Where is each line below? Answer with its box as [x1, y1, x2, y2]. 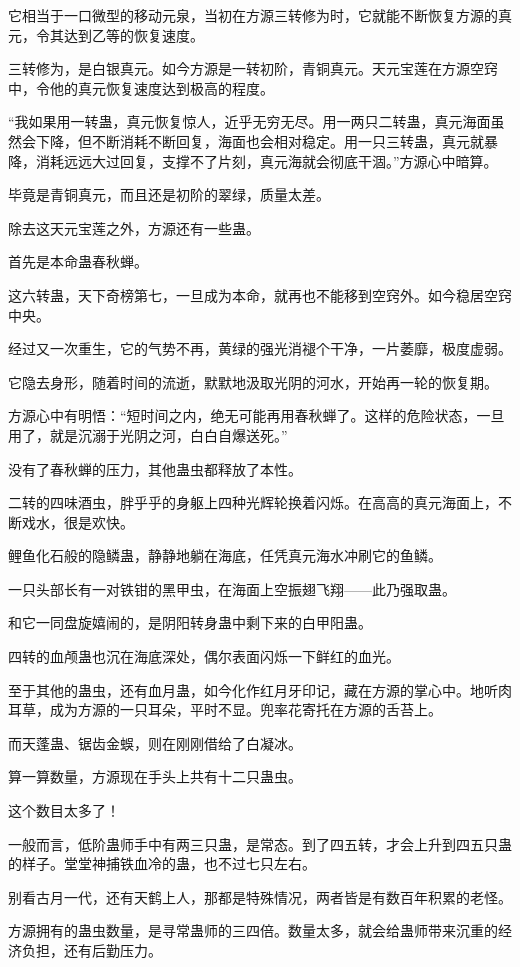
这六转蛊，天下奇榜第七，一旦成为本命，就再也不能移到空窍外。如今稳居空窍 [8, 284, 512, 305]
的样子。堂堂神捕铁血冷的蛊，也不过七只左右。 [8, 853, 316, 874]
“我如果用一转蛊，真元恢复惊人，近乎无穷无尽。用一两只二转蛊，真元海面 [8, 111, 491, 132]
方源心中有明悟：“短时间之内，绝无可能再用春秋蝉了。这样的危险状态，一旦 [8, 405, 505, 426]
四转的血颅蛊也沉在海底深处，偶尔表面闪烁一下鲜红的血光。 [8, 646, 400, 667]
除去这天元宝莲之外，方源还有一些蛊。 [8, 217, 260, 238]
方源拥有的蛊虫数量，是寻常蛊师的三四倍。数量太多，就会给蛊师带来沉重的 [8, 920, 498, 941]
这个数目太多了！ [8, 800, 120, 821]
